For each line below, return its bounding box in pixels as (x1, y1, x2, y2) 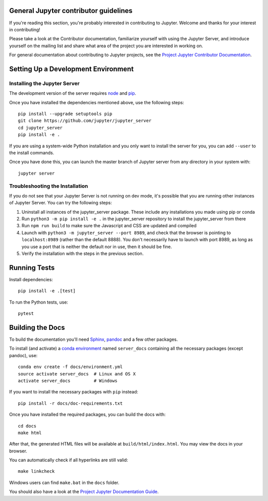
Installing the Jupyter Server (9, 80, 80, 87)
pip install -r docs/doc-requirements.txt (18, 400, 123, 406)
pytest (18, 311, 34, 316)
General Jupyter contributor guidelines (9, 6, 133, 15)
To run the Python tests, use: (9, 299, 68, 305)
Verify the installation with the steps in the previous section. (21, 250, 144, 256)
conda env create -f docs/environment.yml (18, 364, 123, 370)
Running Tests (9, 263, 55, 272)
